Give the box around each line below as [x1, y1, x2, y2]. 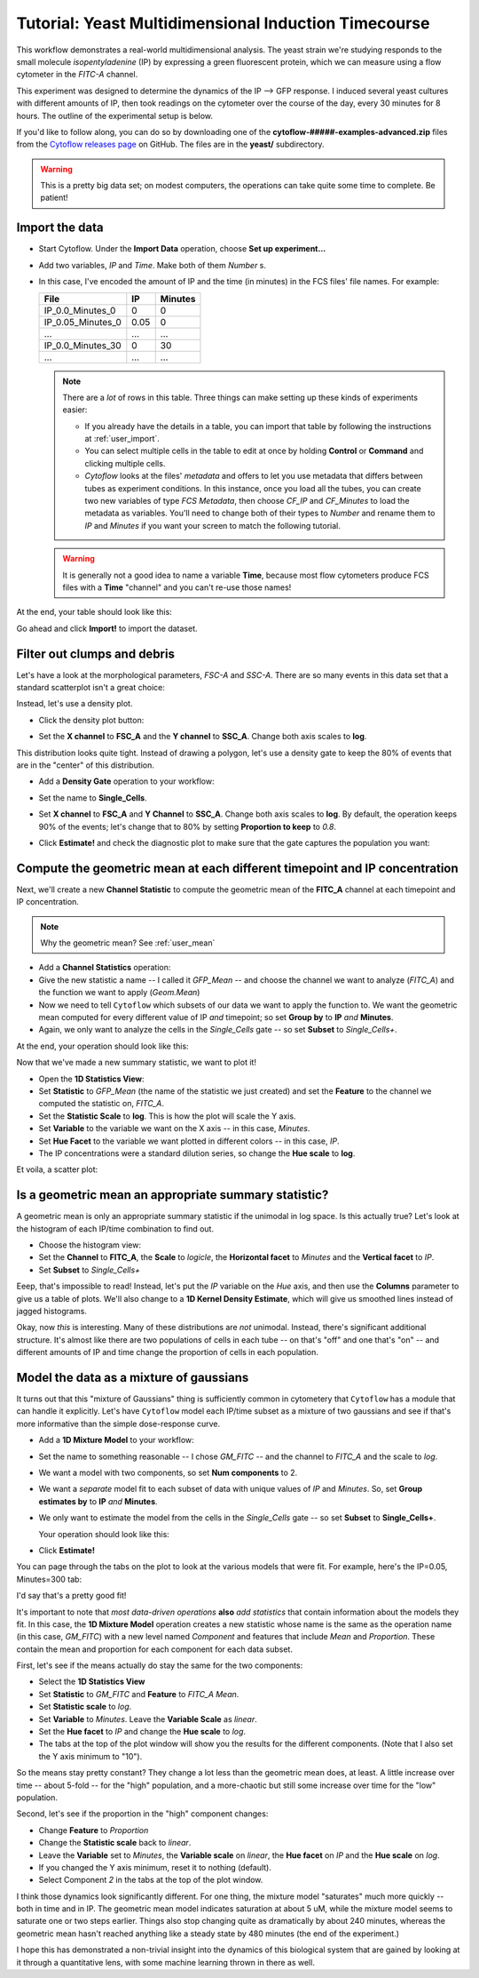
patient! [40, 192, 68, 203]
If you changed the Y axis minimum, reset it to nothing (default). [38, 1862, 272, 1872]
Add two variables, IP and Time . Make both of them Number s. [38, 259, 266, 270]
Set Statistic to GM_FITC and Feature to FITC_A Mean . [38, 1688, 239, 1699]
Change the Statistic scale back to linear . [38, 1838, 192, 1848]
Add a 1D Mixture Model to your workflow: [38, 1435, 194, 1446]
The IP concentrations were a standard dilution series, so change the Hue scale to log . [38, 1147, 356, 1159]
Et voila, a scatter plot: [16, 1164, 98, 1175]
